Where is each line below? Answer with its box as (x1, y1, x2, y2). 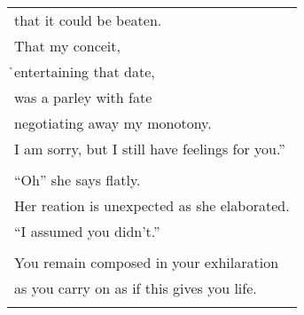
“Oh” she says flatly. (14, 169, 141, 190)
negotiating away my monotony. (14, 113, 212, 133)
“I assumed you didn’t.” (14, 221, 160, 241)
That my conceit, (14, 35, 121, 56)
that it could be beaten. (14, 10, 162, 30)
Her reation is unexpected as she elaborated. (14, 195, 290, 216)
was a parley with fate (14, 87, 152, 107)
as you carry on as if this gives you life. (14, 278, 257, 298)
